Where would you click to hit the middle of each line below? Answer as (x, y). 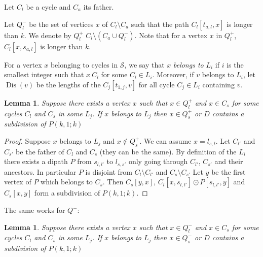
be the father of (40, 151)
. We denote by (48, 35)
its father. (99, 7)
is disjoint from (109, 171)
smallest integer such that (44, 74)
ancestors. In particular (40, 171)
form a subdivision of (67, 193)
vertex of (18, 182)
